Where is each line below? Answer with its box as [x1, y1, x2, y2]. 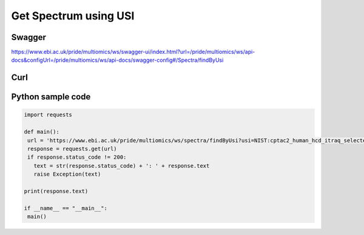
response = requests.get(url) [27, 145, 118, 153]
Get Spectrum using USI [11, 9, 135, 22]
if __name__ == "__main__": [24, 205, 107, 211]
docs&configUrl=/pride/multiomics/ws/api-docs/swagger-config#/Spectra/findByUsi [11, 56, 224, 64]
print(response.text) [24, 188, 89, 194]
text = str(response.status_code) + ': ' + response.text [33, 162, 210, 169]
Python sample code [11, 91, 91, 102]
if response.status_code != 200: [27, 154, 127, 161]
